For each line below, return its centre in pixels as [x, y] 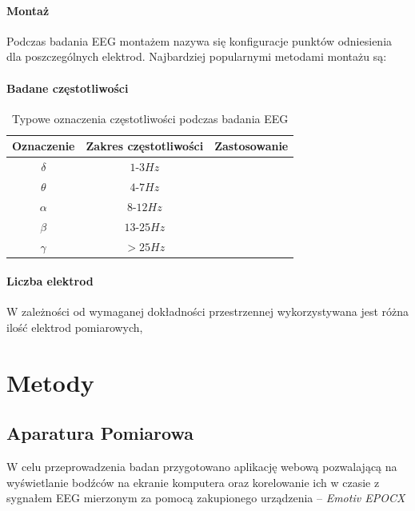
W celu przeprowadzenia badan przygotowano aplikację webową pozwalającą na [202, 467]
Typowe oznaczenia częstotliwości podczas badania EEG [150, 118]
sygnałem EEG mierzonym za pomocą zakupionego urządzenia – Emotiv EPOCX [206, 498]
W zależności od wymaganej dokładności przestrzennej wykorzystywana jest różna [207, 311]
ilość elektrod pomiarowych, [75, 327]
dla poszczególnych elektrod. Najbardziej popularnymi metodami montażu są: [197, 56]
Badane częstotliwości [68, 88]
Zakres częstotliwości [145, 146]
